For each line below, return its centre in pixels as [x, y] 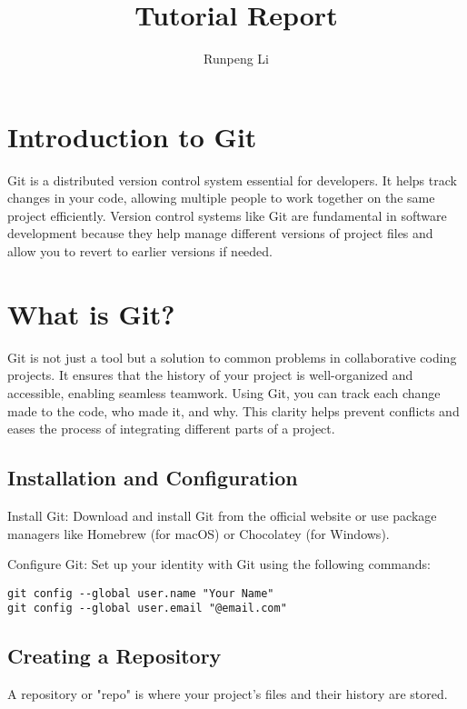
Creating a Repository [114, 656]
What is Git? [91, 313]
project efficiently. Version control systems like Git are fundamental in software [227, 215]
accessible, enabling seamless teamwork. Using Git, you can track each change [224, 392]
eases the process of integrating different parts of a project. [171, 429]
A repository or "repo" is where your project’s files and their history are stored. [228, 694]
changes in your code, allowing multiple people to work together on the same [221, 198]
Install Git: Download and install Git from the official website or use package [222, 515]
